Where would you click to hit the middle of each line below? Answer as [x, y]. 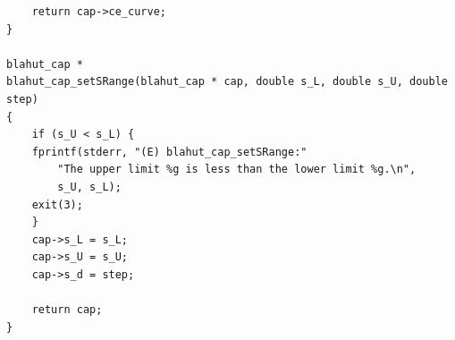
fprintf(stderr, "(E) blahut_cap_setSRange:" [169, 152]
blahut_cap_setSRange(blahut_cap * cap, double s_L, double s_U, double [227, 82]
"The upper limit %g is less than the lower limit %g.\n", [237, 170]
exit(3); [57, 204]
